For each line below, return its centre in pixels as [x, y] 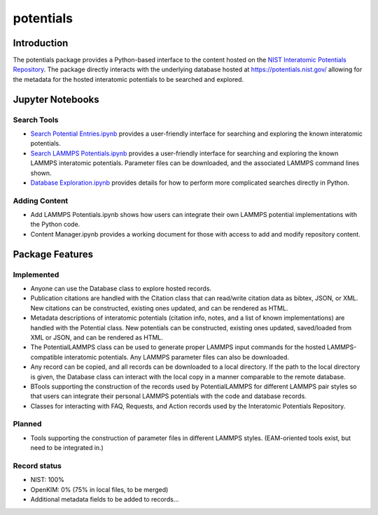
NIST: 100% [47, 480]
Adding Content [41, 201]
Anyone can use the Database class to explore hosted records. [121, 289]
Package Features [53, 254]
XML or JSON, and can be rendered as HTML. [97, 337]
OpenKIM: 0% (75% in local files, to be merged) [99, 489]
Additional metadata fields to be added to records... [105, 500]
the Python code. [55, 225]
